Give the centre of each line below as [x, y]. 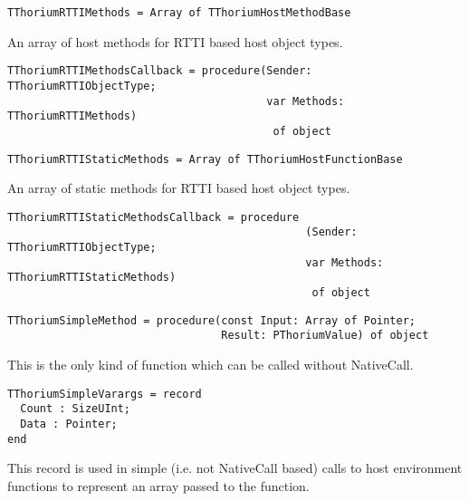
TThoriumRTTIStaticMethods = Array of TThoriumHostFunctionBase [205, 159]
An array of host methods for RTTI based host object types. [175, 41]
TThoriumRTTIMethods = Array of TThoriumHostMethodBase [179, 13]
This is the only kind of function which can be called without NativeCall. [211, 365]
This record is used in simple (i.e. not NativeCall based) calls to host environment [235, 468]
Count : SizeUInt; [76, 409]
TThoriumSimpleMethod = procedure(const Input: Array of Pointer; [212, 320]
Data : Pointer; [69, 424]
